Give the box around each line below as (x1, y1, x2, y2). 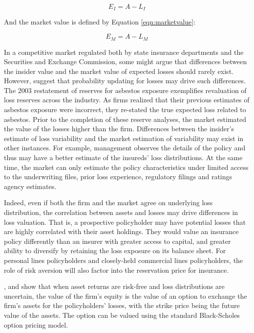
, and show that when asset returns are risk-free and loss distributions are (4, 281, 225, 291)
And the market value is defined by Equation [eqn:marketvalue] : (4, 17, 196, 27)
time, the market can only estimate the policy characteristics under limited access (4, 162, 249, 172)
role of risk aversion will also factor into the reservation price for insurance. (4, 264, 229, 275)
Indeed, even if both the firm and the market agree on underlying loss (4, 197, 213, 208)
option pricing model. (4, 319, 68, 330)
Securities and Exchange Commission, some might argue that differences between (4, 56, 247, 67)
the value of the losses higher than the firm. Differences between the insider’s (4, 123, 234, 134)
